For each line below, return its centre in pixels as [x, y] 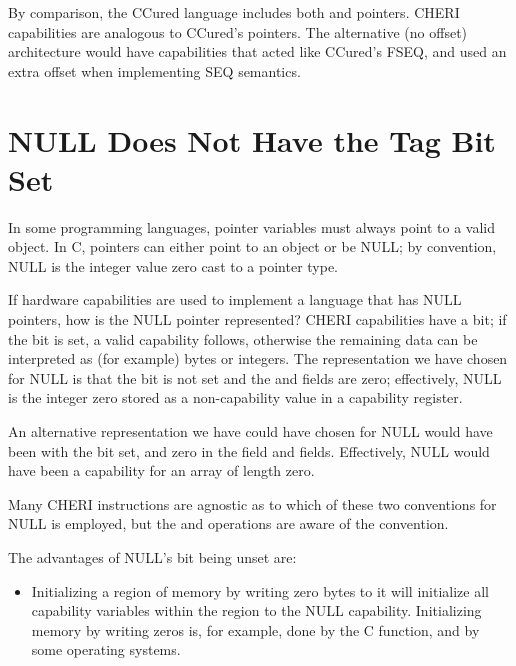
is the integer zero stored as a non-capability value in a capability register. [235, 397]
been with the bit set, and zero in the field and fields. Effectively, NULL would [249, 450]
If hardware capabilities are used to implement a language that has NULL [235, 299]
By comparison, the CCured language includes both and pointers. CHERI [234, 12]
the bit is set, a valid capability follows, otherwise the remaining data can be [243, 338]
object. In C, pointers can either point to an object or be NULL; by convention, [252, 246]
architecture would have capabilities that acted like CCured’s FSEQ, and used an [257, 51]
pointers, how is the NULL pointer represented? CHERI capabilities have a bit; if [257, 319]
